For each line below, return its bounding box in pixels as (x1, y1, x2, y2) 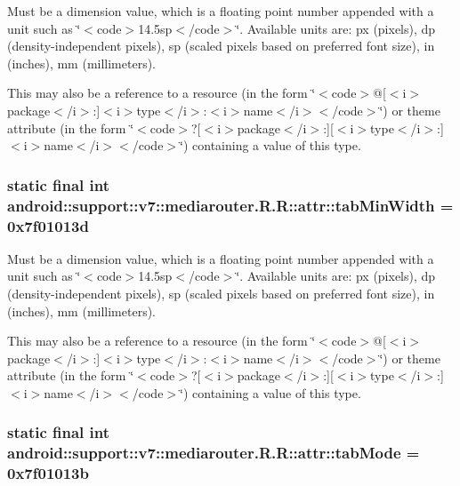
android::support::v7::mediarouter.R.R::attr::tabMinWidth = (7, 194, 454, 216)
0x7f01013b (7, 462, 89, 484)
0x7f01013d (7, 214, 89, 236)
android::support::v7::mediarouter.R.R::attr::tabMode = (7, 442, 420, 464)
